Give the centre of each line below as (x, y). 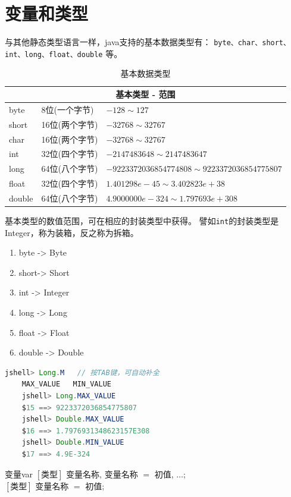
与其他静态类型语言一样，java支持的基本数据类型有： (108, 42)
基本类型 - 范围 (145, 94)
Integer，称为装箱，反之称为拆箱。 (72, 232)
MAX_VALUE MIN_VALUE (66, 384)
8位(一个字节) (68, 109)
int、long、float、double (54, 54)
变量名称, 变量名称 (102, 474)
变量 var (19, 474)
